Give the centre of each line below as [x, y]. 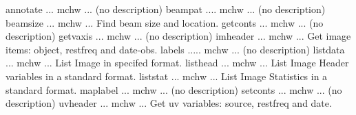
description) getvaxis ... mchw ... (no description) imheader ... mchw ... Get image [178, 36]
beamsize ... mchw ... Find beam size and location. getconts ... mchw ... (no [165, 22]
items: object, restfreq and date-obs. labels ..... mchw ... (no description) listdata [175, 49]
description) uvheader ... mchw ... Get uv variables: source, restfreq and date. [169, 103]
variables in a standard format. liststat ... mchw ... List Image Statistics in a [167, 76]
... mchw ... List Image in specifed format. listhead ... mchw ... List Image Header [177, 63]
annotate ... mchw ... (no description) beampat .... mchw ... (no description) [166, 9]
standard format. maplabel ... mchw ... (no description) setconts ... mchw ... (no [174, 89]
